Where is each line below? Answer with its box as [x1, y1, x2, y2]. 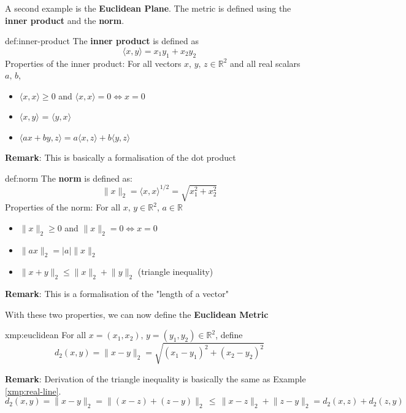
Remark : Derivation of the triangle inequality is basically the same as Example [5, 372, 306, 385]
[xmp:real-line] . [5, 384, 61, 397]
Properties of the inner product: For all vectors [5, 56, 182, 69]
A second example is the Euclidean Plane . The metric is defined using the [5, 2, 291, 14]
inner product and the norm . [5, 14, 124, 26]
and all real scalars [230, 56, 301, 69]
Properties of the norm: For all [5, 201, 121, 214]
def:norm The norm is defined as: [5, 171, 132, 184]
